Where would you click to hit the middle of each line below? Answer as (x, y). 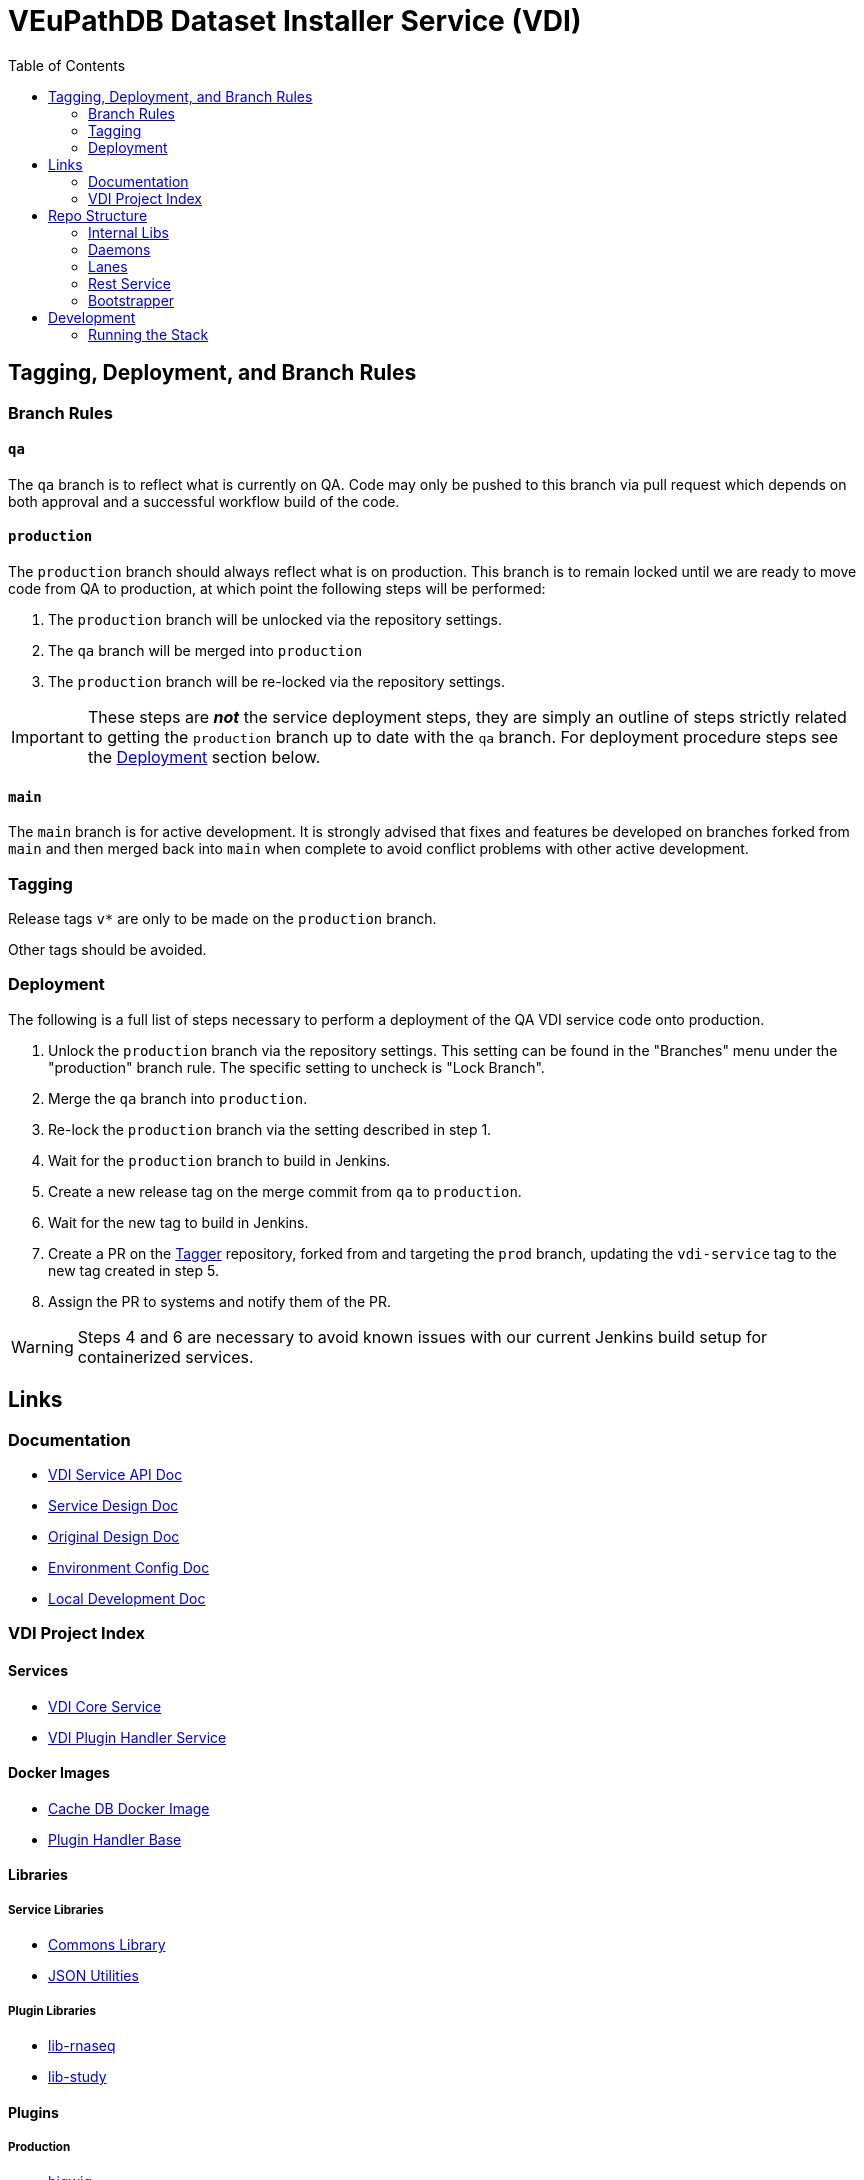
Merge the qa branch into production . (178, 1098)
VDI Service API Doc (115, 1474)
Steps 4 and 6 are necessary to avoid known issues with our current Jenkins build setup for (422, 1336)
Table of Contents (67, 65)
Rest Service (129, 283)
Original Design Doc (114, 1536)
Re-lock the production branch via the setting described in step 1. (270, 1129)
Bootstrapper (131, 300)
